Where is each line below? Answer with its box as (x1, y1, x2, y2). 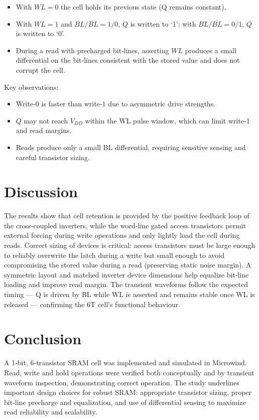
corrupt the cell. (16, 64, 65, 75)
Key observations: (4, 81, 59, 92)
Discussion (4, 181, 78, 202)
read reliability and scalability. (4, 406, 97, 417)
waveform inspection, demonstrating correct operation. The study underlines (4, 377, 239, 387)
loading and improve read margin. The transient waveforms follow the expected (4, 279, 248, 290)
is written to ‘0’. (16, 28, 65, 39)
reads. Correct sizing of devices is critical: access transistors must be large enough (4, 240, 255, 250)
